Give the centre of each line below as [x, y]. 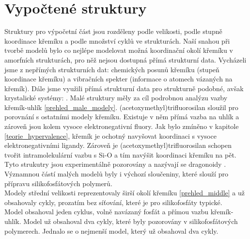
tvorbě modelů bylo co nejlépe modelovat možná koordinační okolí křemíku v [119, 50]
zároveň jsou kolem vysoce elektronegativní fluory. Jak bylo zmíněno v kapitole [122, 126]
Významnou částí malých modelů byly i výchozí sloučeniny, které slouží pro [116, 174]
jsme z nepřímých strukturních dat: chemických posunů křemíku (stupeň [112, 69]
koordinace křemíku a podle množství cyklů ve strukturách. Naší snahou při [117, 40]
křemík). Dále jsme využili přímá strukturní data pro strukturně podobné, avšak [124, 88]
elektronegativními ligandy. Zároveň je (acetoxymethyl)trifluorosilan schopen [118, 145]
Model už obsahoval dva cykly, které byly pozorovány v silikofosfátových [131, 221]
